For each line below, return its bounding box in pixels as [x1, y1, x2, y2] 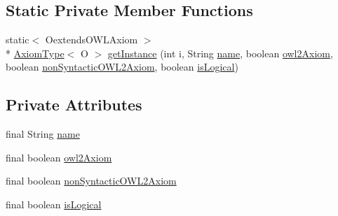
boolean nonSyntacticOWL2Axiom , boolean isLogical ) [6, 59, 238, 74]
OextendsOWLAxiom [45, 32, 138, 47]
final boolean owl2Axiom [6, 150, 112, 164]
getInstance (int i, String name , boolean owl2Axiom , [107, 45, 333, 60]
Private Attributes [6, 94, 142, 115]
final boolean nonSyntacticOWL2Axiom [6, 173, 177, 188]
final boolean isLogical [6, 196, 102, 211]
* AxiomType [6, 45, 65, 60]
